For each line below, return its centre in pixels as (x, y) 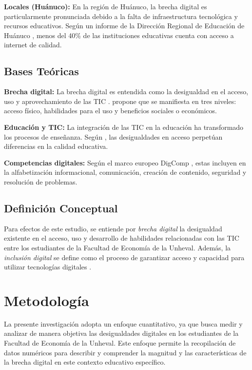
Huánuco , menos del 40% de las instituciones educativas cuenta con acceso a (119, 35)
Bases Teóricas (41, 71)
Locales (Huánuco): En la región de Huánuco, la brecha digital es (106, 6)
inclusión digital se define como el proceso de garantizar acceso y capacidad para (124, 257)
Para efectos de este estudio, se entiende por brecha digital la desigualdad (113, 228)
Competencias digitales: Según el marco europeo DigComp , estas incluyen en (125, 162)
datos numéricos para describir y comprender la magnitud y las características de (125, 352)
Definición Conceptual (61, 208)
